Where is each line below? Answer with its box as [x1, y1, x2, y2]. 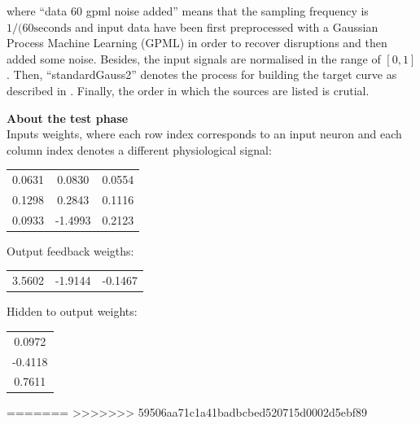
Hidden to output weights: [7, 303, 138, 320]
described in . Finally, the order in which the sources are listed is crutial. [7, 81, 370, 98]
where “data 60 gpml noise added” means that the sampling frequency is [7, 2, 369, 19]
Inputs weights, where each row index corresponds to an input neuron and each [7, 125, 402, 142]
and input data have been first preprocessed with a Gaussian [75, 18, 378, 35]
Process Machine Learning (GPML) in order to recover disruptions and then [7, 34, 387, 51]
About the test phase [7, 109, 129, 126]
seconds [33, 22, 72, 34]
